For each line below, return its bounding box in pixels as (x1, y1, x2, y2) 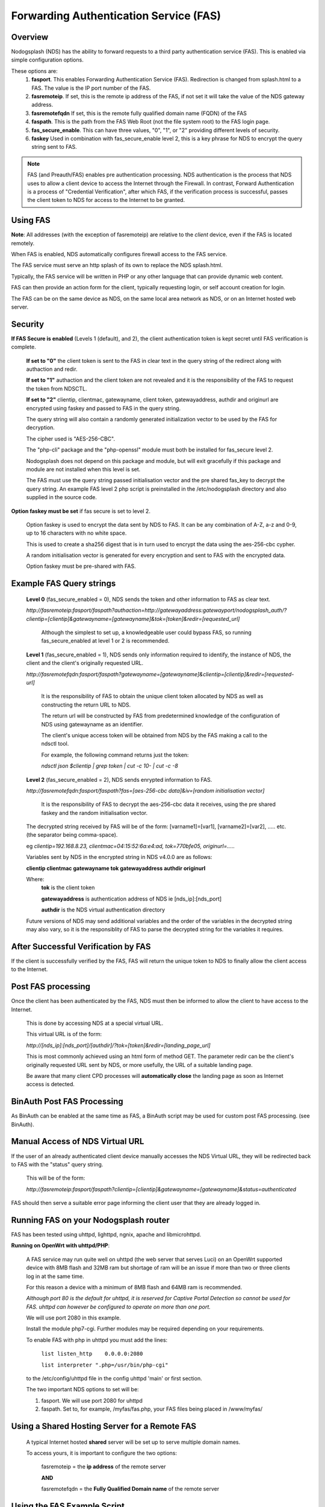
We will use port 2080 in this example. (26, 1314, 122, 1321)
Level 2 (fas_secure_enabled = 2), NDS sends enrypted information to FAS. (26, 776, 212, 783)
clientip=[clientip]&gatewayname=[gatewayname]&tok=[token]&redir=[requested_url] (26, 615, 240, 622)
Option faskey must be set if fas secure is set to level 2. (11, 507, 150, 515)
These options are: (11, 67, 58, 75)
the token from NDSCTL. (26, 385, 87, 392)
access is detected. (26, 1081, 75, 1088)
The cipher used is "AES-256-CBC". (26, 435, 116, 442)
